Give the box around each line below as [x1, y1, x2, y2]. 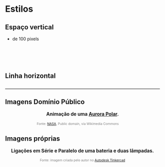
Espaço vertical [5, 23, 54, 31]
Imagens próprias [5, 135, 60, 143]
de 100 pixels [12, 36, 39, 42]
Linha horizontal [5, 72, 56, 80]
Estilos [5, 3, 33, 15]
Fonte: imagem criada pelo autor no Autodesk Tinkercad [40, 158, 125, 163]
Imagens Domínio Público [5, 98, 85, 106]
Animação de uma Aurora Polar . [46, 111, 119, 117]
